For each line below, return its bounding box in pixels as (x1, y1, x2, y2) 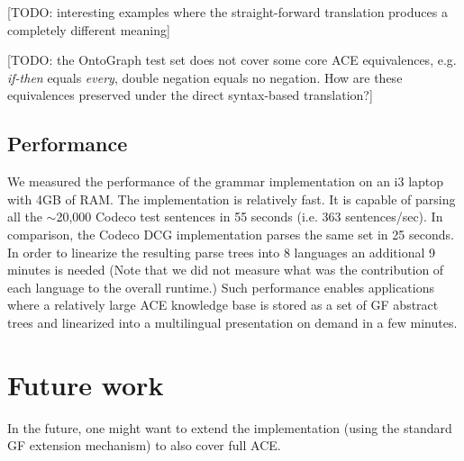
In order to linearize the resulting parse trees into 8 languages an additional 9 (7, 242, 435, 261)
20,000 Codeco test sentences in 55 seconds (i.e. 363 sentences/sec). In (56, 207, 443, 226)
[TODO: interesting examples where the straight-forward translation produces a (7, 3, 448, 21)
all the (7, 207, 42, 226)
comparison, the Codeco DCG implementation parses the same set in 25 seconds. (7, 224, 454, 243)
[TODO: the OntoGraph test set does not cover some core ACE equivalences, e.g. (7, 50, 457, 69)
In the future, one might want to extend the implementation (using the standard (7, 418, 452, 437)
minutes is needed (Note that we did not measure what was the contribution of (7, 260, 444, 279)
